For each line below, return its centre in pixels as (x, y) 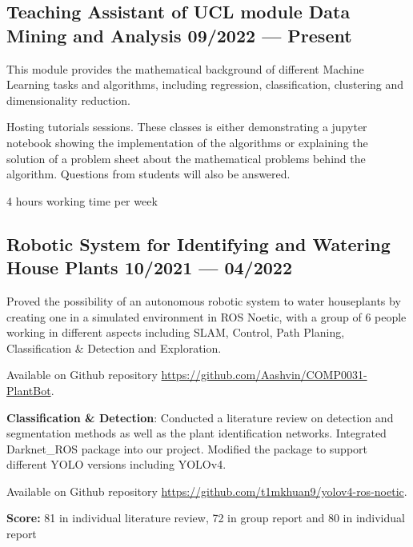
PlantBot (29, 390)
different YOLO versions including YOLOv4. (116, 464)
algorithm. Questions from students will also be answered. (148, 174)
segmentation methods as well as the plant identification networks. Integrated (196, 433)
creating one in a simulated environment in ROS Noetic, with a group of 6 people (206, 316)
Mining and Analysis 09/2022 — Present (179, 35)
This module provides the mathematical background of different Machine (185, 68)
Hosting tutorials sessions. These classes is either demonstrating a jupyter (187, 127)
